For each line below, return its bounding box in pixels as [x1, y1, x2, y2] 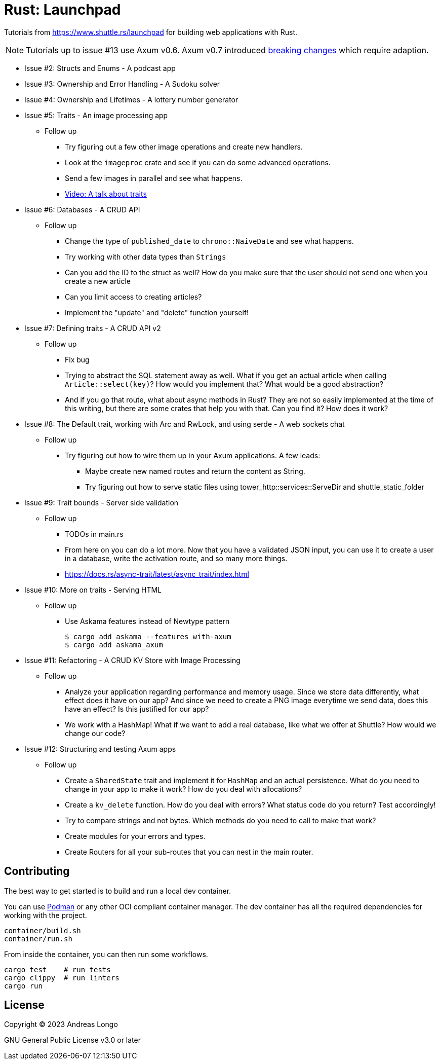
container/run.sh [4, 934, 72, 943]
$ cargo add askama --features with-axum [65, 632, 231, 641]
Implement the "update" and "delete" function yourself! [65, 308, 249, 317]
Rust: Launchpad [4, 1, 121, 18]
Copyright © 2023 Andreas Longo [4, 1020, 118, 1029]
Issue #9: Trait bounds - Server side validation [24, 498, 179, 507]
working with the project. [4, 910, 87, 920]
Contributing [4, 865, 70, 878]
